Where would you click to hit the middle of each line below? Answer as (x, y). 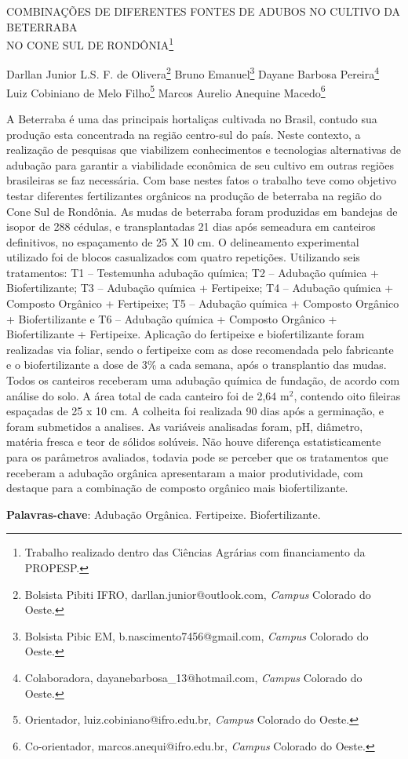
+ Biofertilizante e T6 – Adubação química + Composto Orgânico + (172, 318)
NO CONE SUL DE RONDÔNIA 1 (90, 44)
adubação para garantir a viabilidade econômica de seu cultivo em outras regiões (200, 164)
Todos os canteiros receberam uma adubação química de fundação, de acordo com (203, 380)
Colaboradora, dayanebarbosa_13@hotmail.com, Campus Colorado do (193, 677)
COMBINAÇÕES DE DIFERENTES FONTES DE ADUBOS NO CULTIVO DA (204, 11)
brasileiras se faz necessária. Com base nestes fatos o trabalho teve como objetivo (201, 180)
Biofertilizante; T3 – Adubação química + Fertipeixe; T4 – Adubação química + (200, 288)
